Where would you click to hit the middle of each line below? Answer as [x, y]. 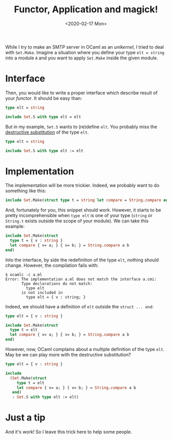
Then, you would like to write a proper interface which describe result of [81, 93]
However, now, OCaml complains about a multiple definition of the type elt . [85, 349]
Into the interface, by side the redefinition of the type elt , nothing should [82, 260]
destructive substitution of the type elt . [47, 132]
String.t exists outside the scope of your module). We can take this [77, 221]
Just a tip [25, 418]
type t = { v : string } [36, 241]
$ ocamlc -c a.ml [24, 275]
